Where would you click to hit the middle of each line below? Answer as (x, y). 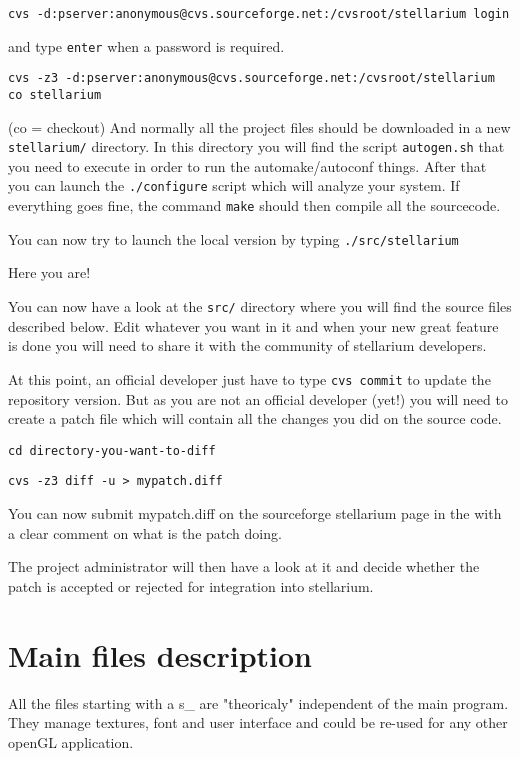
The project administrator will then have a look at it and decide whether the (244, 566)
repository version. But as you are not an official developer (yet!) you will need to (258, 398)
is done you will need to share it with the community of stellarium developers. (247, 345)
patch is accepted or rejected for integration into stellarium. (191, 585)
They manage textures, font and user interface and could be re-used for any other (258, 722)
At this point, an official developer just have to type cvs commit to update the (249, 378)
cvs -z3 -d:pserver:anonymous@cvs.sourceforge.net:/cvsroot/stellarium (251, 78)
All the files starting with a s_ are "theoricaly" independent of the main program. (258, 702)
